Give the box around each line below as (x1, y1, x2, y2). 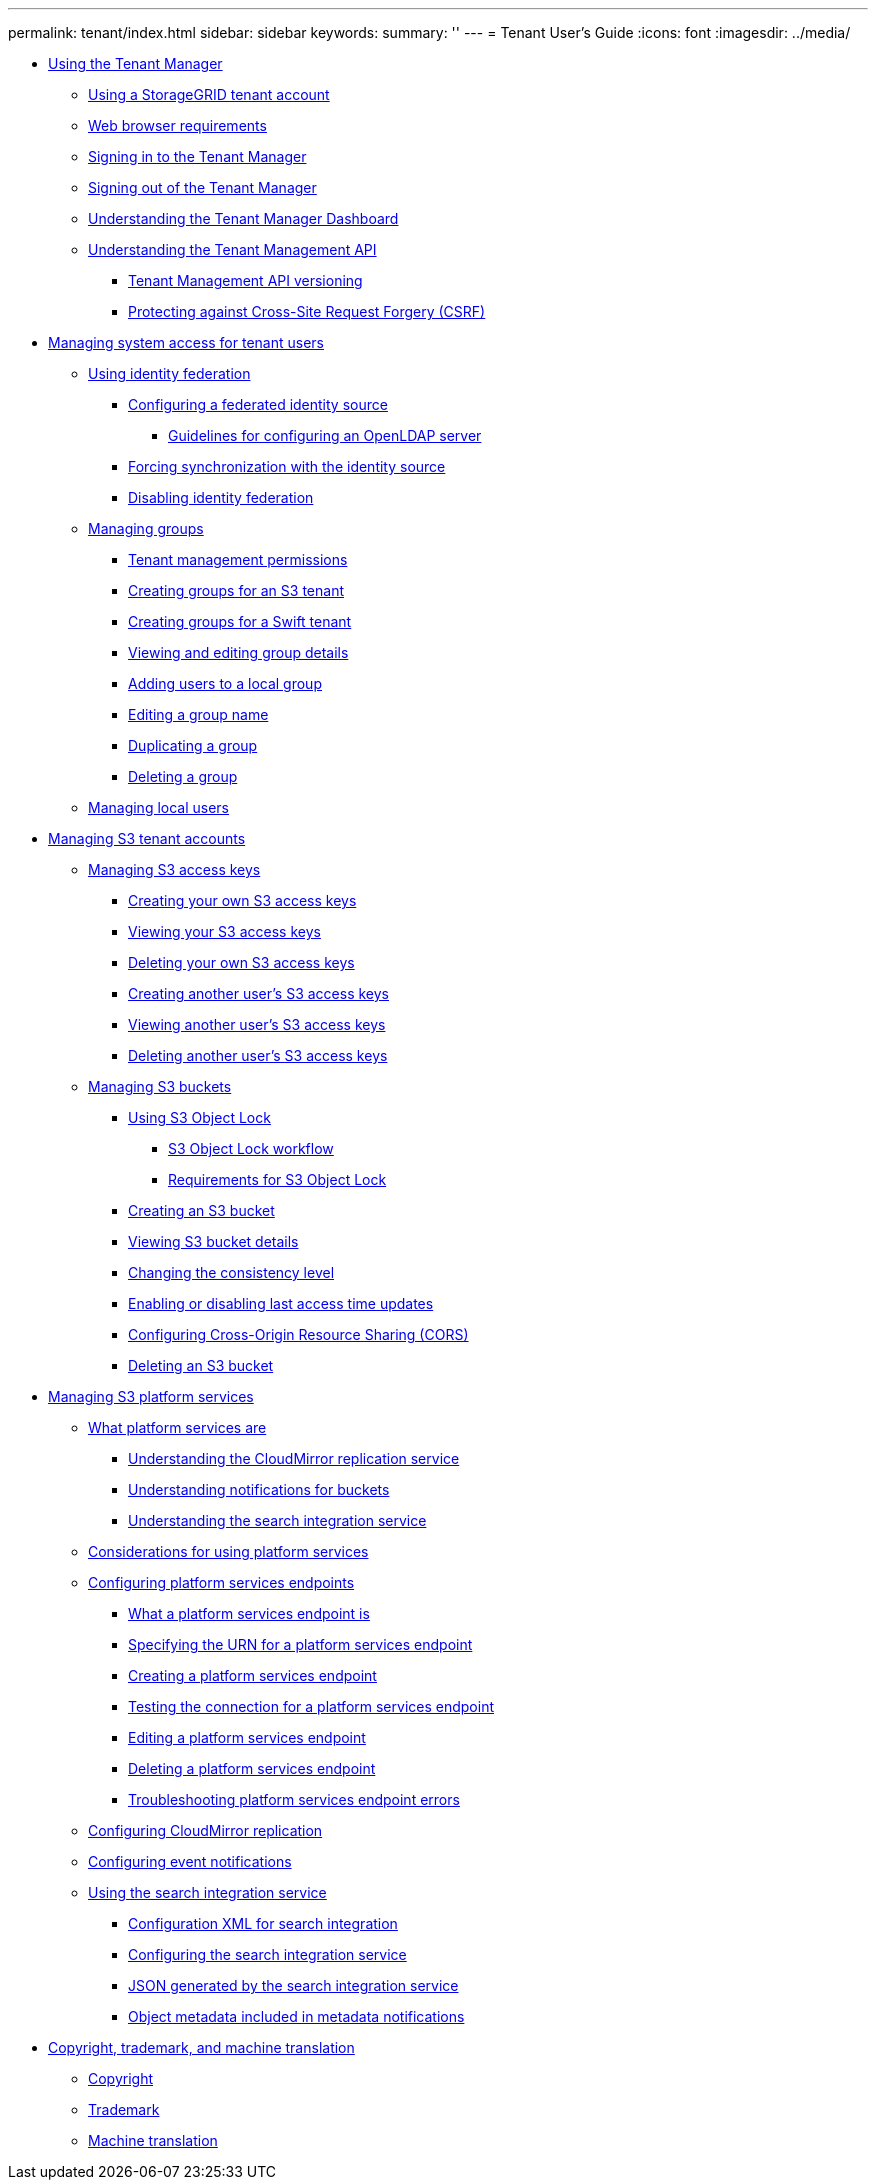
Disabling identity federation (128, 489, 314, 506)
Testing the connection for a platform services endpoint (128, 1698, 494, 1715)
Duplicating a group (128, 737, 258, 754)
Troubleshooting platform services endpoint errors (128, 1791, 460, 1808)
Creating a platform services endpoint (128, 1667, 377, 1684)
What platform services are (88, 1419, 267, 1436)
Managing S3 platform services (48, 1388, 254, 1405)
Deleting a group (128, 768, 238, 785)
